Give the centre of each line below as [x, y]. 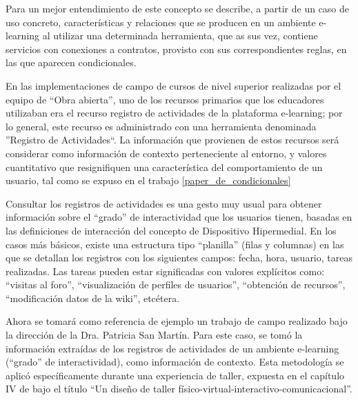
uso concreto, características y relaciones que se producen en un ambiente [161, 22]
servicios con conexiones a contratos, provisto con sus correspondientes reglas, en [176, 49]
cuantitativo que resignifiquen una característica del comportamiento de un [164, 167]
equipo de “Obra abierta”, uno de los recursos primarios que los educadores [165, 99]
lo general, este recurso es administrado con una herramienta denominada [161, 126]
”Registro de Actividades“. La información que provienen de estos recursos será [172, 140]
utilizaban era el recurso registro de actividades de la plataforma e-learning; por [174, 113]
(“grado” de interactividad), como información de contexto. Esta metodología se [175, 362]
